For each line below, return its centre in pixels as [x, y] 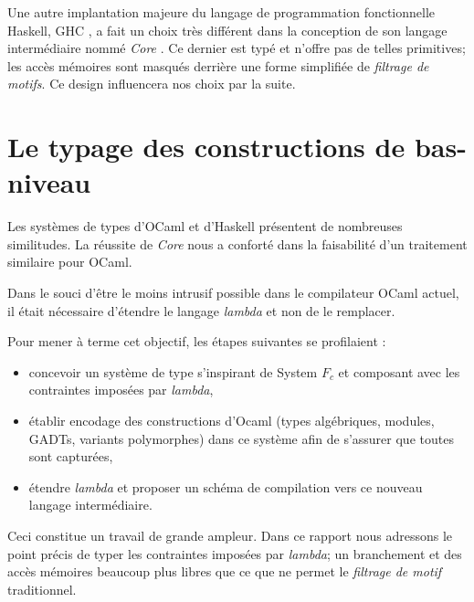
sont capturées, [71, 456]
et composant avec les [399, 371]
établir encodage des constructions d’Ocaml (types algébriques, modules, [232, 421]
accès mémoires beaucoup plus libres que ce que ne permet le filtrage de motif [225, 571]
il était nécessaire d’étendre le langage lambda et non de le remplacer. [201, 310]
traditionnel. [42, 589]
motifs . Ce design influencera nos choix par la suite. [152, 84]
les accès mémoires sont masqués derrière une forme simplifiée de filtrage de [218, 65]
